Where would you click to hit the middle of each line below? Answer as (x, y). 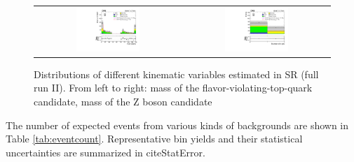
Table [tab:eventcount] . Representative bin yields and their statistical (154, 139)
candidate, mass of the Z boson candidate (123, 101)
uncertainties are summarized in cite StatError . (105, 152)
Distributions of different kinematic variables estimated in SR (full (176, 74)
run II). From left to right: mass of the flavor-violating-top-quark (173, 88)
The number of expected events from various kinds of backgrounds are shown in (177, 125)
